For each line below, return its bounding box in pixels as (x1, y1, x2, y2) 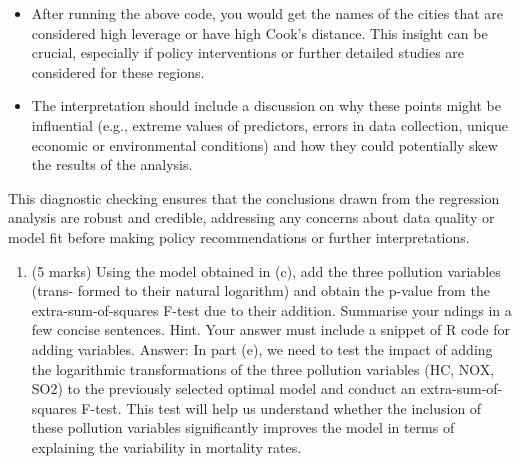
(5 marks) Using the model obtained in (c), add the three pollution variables (31, 260, 501, 281)
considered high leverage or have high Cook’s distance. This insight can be (31, 22, 488, 43)
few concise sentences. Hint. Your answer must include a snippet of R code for (31, 319, 511, 340)
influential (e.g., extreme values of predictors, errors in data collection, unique (31, 114, 508, 135)
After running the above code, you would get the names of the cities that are (31, 3, 503, 23)
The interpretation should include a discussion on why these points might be (31, 95, 501, 116)
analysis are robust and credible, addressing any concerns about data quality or (8, 207, 495, 228)
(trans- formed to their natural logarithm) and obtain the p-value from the (31, 280, 490, 301)
